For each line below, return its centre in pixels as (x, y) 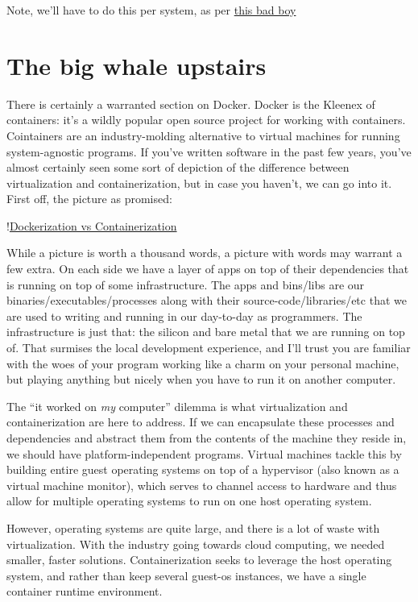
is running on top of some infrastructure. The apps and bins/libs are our (186, 284)
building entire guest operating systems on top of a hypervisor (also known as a (203, 469)
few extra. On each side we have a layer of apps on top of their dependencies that (208, 269)
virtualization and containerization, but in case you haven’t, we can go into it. (199, 183)
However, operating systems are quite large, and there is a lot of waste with (193, 527)
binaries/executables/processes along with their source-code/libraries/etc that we (207, 300)
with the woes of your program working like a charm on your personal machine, (203, 363)
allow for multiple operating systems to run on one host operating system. (189, 501)
